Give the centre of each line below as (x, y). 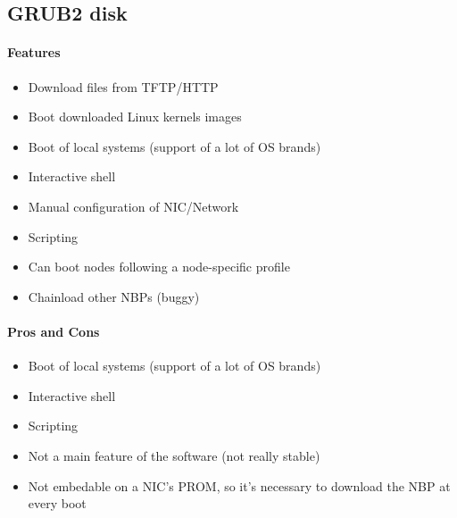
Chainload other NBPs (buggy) (114, 296)
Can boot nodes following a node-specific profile (159, 267)
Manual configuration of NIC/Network (133, 206)
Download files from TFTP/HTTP (123, 86)
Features (34, 52)
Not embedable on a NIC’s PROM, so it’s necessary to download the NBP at (239, 485)
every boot (57, 503)
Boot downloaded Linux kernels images (135, 117)
